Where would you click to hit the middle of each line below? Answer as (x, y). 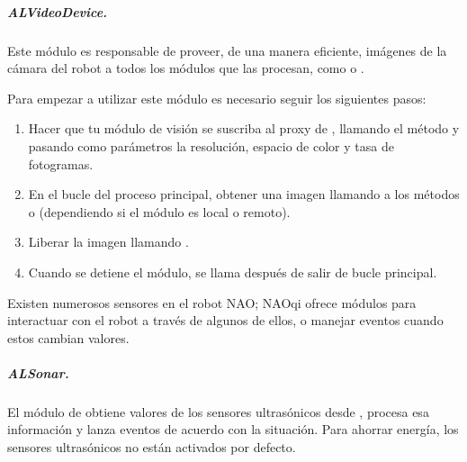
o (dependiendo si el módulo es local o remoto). (159, 211)
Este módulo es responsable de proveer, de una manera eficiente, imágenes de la (227, 50)
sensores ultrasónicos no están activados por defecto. (152, 447)
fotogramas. (61, 163)
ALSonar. (38, 372)
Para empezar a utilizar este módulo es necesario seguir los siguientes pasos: (217, 98)
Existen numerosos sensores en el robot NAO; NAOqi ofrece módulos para (212, 302)
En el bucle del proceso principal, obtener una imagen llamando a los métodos (244, 194)
